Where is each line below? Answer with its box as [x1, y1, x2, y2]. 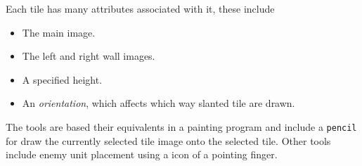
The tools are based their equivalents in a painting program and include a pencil [6, 119, 357, 134]
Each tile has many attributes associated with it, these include [6, 1, 275, 15]
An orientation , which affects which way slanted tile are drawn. [22, 96, 295, 110]
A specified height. [22, 72, 103, 87]
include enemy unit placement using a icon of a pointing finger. [6, 147, 278, 162]
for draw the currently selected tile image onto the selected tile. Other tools [6, 133, 331, 148]
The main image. [22, 25, 96, 39]
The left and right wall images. [22, 49, 155, 63]
